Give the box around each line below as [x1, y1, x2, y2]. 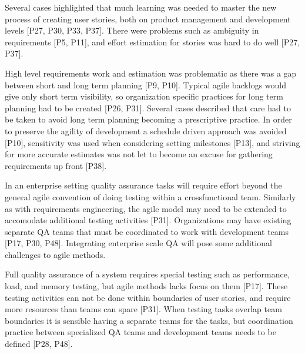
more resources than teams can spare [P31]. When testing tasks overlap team [5, 303, 282, 315]
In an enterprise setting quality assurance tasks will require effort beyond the [5, 179, 282, 191]
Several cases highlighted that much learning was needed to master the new [5, 1, 277, 13]
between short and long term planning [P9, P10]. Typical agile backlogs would [5, 78, 286, 91]
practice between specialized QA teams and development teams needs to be [5, 326, 276, 338]
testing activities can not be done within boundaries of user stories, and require [5, 291, 291, 303]
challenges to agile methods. [5, 248, 106, 260]
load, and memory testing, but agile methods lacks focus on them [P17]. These [5, 280, 288, 292]
